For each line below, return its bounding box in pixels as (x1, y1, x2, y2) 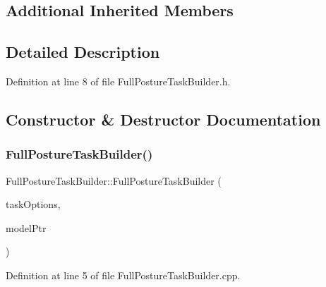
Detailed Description (6, 41, 160, 63)
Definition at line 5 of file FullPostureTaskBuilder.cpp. (6, 267, 241, 282)
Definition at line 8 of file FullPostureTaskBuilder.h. (6, 73, 231, 88)
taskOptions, (6, 197, 61, 212)
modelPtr (6, 220, 47, 235)
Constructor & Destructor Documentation (6, 108, 321, 130)
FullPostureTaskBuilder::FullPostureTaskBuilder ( (6, 173, 222, 188)
